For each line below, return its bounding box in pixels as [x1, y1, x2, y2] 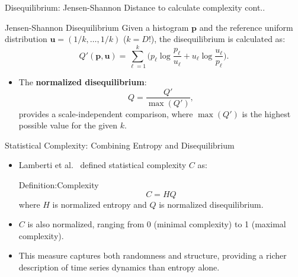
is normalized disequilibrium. [159, 198, 264, 210]
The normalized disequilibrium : [18, 75, 147, 88]
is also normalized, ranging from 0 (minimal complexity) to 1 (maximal [27, 218, 286, 230]
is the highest [242, 107, 291, 120]
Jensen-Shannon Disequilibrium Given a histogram [5, 21, 189, 33]
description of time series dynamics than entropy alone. [18, 260, 220, 273]
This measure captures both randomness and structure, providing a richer [18, 249, 287, 262]
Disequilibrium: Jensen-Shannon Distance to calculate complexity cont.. [5, 1, 265, 13]
